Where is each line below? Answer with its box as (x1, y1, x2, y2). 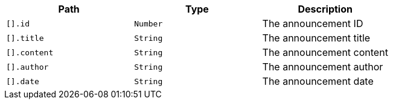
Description (298, 3, 353, 15)
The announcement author (262, 61, 383, 73)
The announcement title (262, 32, 371, 44)
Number (134, 19, 163, 28)
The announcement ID (262, 17, 363, 29)
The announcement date (262, 75, 374, 87)
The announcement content (262, 46, 388, 58)
